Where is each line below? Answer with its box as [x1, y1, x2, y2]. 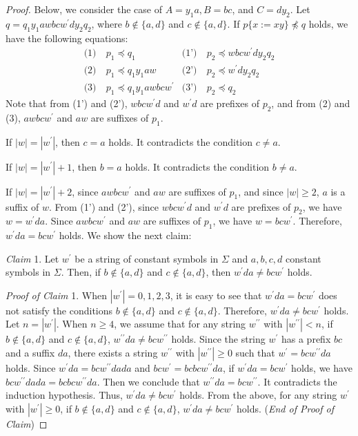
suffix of [6, 199, 39, 214]
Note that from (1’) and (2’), [6, 95, 128, 110]
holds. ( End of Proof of [236, 401, 335, 415]
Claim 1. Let [6, 251, 59, 265]
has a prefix [281, 332, 331, 346]
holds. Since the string [171, 332, 266, 346]
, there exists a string [68, 345, 158, 360]
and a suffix [6, 345, 55, 360]
